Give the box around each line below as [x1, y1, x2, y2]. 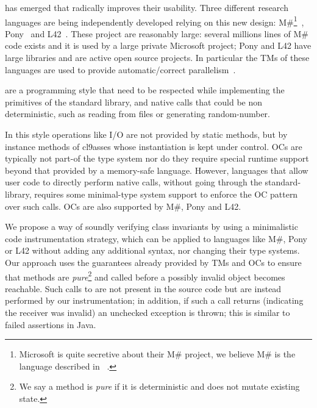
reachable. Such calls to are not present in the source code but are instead [5, 282, 282, 295]
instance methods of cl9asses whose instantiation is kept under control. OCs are [5, 140, 302, 152]
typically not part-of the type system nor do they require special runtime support [5, 152, 309, 165]
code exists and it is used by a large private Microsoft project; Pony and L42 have [5, 39, 312, 52]
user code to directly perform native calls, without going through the [5, 176, 262, 188]
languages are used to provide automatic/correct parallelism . [5, 63, 236, 76]
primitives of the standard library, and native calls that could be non [5, 95, 263, 108]
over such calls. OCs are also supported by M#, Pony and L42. [5, 199, 241, 212]
